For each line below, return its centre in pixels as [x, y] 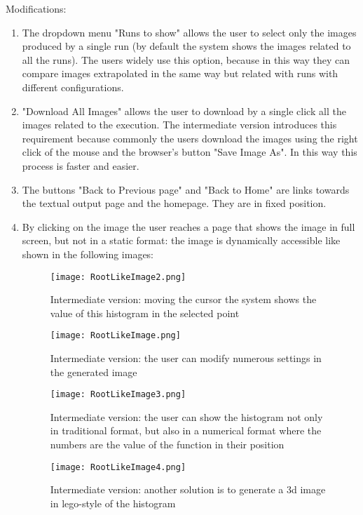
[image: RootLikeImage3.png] [118, 395]
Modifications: [36, 8]
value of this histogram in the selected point [145, 313]
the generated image [94, 372]
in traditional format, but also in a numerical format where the [186, 430]
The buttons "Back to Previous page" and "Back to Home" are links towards [186, 189]
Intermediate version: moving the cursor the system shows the [183, 299]
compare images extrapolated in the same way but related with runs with [180, 73]
